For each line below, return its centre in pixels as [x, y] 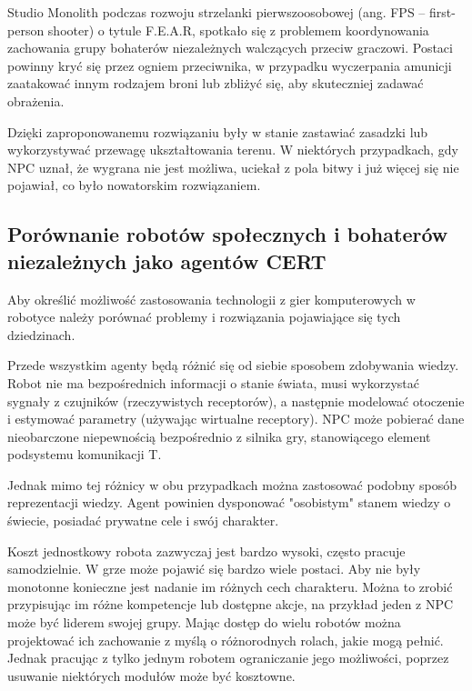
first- [442, 12]
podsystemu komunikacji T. [85, 454]
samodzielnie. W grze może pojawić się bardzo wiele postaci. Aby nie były [214, 569]
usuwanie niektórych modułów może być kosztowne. [151, 675]
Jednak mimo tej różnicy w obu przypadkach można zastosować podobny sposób [232, 484]
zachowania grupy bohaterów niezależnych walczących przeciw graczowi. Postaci [230, 48]
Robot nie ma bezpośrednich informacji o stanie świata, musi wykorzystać [213, 382]
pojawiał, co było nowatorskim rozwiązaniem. [134, 185]
